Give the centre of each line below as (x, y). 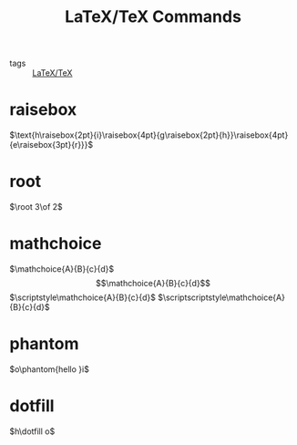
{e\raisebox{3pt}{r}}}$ (51, 145)
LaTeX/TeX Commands (153, 17)
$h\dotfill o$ (32, 431)
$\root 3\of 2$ (36, 207)
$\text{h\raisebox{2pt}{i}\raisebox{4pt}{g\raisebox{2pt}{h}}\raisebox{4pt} (149, 135)
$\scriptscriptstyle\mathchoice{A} (221, 297)
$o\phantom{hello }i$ (49, 369)
